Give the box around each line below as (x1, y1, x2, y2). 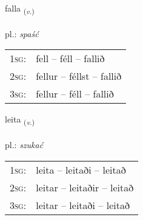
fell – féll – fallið (36, 51, 105, 66)
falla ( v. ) (5, 2, 35, 16)
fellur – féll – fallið (36, 87, 114, 101)
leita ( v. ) (5, 113, 35, 127)
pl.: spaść (5, 27, 39, 40)
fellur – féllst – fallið (36, 69, 122, 83)
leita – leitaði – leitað (36, 162, 126, 177)
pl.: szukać (5, 138, 44, 151)
